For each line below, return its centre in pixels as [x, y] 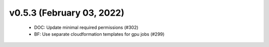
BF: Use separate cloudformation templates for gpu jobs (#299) [99, 34]
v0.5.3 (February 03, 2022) [67, 13]
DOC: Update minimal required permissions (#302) [86, 27]
